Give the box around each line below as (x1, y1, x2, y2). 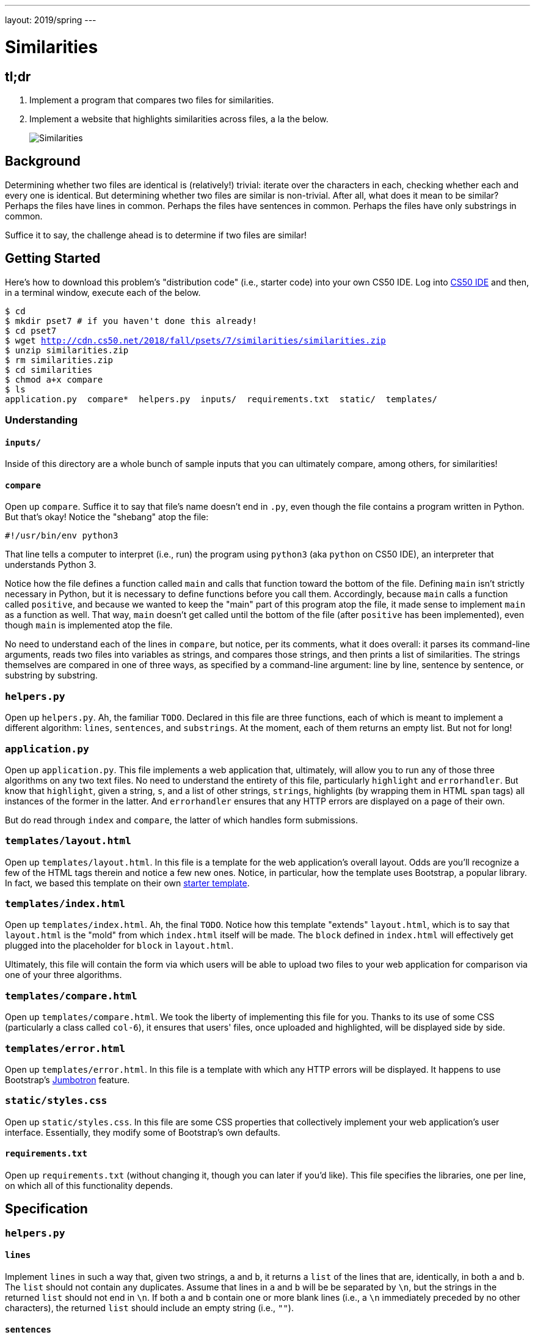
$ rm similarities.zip (5, 355, 114, 365)
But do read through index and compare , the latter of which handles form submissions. (5, 814, 358, 825)
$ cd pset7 (5, 325, 57, 336)
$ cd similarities (5, 364, 93, 375)
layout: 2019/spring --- (5, 15, 96, 25)
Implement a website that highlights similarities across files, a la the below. (29, 113, 329, 124)
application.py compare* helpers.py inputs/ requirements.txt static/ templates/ (5, 394, 438, 404)
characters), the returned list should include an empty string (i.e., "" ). (5, 1302, 294, 1313)
